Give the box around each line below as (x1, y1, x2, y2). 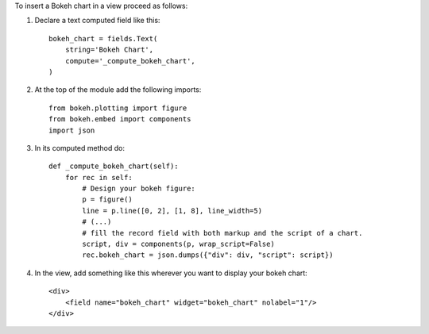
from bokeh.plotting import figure (48, 103, 187, 113)
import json (48, 125, 95, 135)
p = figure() (82, 195, 133, 204)
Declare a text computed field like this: (34, 16, 160, 25)
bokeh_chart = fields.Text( (48, 34, 158, 43)
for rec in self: (64, 173, 133, 182)
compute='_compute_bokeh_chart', (64, 56, 196, 65)
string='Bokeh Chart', (64, 45, 154, 55)
